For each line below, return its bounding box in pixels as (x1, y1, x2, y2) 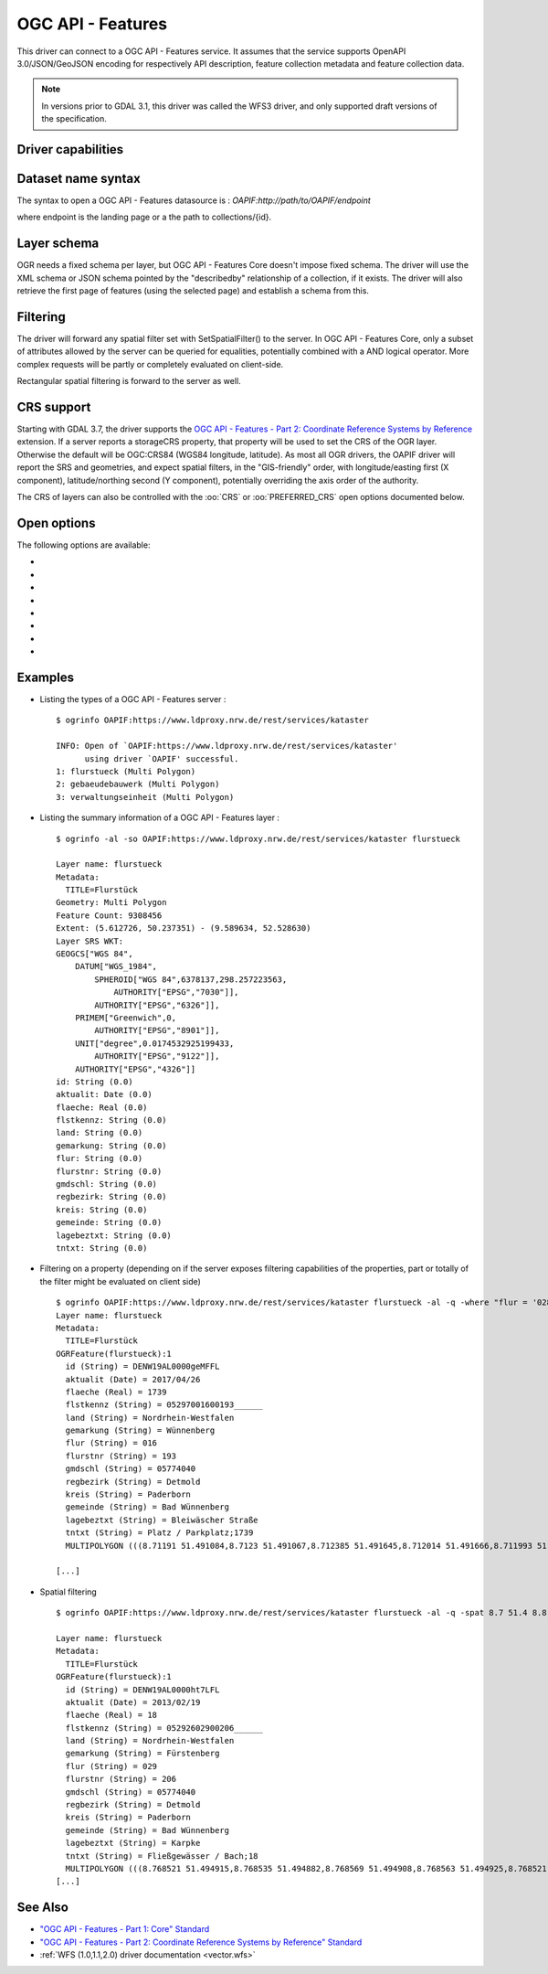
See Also (16, 1900, 68, 1915)
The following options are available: (16, 539, 151, 550)
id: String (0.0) (56, 1076, 133, 1087)
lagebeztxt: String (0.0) (56, 1230, 173, 1241)
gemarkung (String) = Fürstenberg (65, 1748, 220, 1759)
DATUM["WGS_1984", (74, 961, 158, 972)
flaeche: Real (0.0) (56, 1102, 148, 1113)
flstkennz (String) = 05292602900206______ (65, 1723, 264, 1733)
